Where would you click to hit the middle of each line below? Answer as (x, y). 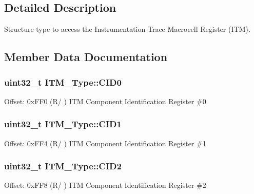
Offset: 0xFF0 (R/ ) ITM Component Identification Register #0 (105, 101)
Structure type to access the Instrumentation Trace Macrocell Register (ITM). (127, 29)
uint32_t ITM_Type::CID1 (63, 124)
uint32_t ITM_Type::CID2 (63, 166)
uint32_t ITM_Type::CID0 (63, 82)
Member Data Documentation (86, 57)
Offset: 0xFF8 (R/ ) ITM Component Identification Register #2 (105, 185)
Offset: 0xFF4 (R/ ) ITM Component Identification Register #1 (105, 143)
